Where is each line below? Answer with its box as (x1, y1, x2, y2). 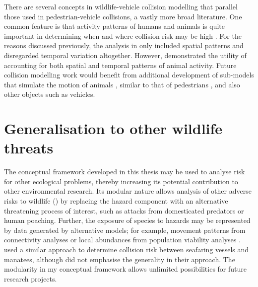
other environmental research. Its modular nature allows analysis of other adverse (4, 186, 252, 196)
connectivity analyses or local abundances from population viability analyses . (4, 234, 241, 245)
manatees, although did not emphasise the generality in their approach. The (4, 254, 235, 264)
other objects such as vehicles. (4, 89, 95, 99)
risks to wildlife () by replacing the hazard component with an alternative (4, 196, 228, 206)
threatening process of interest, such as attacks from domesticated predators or (4, 205, 244, 215)
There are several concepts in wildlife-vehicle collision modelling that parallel (4, 1, 238, 11)
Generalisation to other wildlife (4, 118, 223, 139)
